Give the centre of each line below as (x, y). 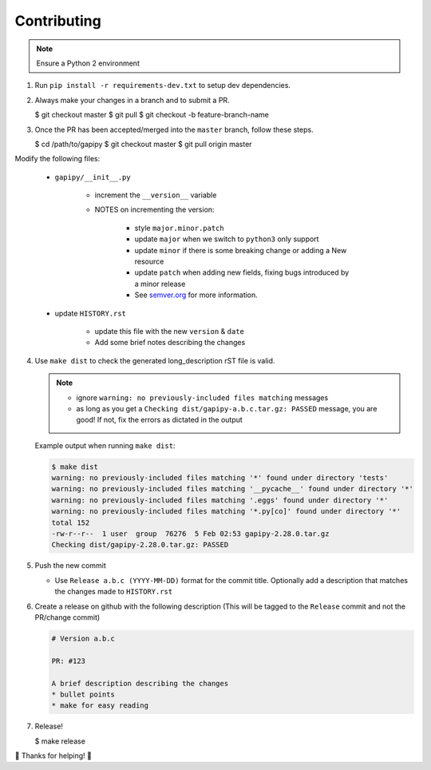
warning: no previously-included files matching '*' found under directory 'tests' (220, 478)
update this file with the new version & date (170, 331)
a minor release (160, 284)
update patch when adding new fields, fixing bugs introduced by (242, 272)
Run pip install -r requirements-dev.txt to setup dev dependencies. (163, 85)
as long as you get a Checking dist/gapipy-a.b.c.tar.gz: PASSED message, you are (227, 408)
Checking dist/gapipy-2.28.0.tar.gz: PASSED (140, 545)
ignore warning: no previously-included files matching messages (202, 397)
